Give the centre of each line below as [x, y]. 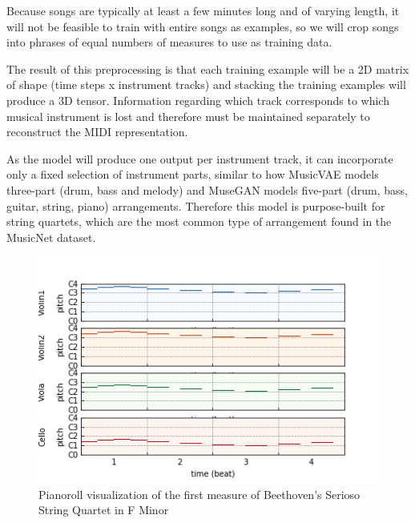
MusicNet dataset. [51, 237]
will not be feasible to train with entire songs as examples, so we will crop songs [203, 26]
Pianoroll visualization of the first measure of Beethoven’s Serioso [199, 494]
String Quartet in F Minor [104, 510]
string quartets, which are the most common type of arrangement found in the [199, 221]
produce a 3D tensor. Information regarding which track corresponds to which [198, 100]
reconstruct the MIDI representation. [97, 132]
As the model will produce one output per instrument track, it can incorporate [200, 158]
